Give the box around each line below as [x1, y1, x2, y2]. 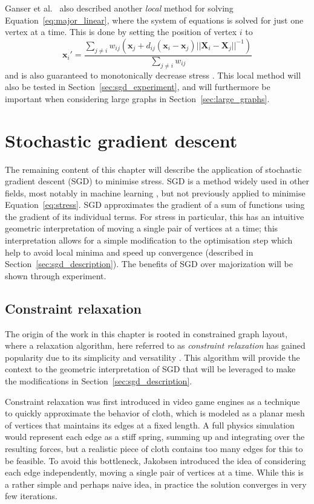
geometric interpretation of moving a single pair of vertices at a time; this [5, 222, 278, 234]
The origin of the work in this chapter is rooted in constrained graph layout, [5, 327, 288, 340]
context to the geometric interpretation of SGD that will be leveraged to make [5, 363, 296, 375]
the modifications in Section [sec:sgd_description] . [5, 375, 192, 387]
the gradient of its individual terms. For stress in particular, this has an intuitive [5, 210, 304, 222]
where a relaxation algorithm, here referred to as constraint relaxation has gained [5, 339, 306, 352]
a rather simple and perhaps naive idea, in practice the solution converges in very [5, 477, 307, 490]
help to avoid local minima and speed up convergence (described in [5, 245, 253, 258]
